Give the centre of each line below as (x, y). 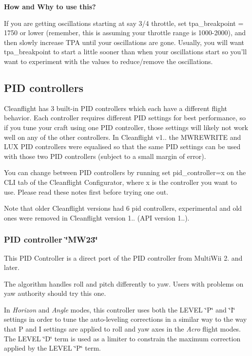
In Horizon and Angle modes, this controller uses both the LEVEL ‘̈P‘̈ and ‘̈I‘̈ (120, 309)
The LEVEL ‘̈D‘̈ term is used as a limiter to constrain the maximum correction (122, 338)
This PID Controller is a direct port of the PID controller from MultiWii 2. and (123, 257)
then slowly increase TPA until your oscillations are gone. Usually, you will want (124, 42)
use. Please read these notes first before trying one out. (86, 191)
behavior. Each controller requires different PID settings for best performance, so (125, 118)
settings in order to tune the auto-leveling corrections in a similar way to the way (126, 319)
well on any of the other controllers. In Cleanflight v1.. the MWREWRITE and (123, 137)
